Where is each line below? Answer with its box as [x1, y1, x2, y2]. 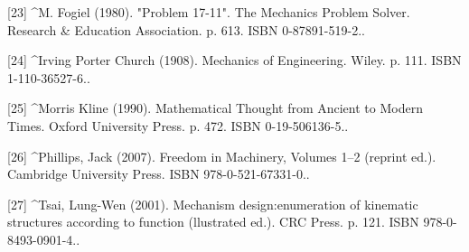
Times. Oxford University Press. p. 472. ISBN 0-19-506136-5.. [7, 116, 349, 135]
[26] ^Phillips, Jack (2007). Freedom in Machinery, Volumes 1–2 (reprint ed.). [7, 146, 436, 165]
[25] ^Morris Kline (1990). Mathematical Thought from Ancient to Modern [7, 98, 423, 117]
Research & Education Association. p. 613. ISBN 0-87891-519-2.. [7, 20, 365, 39]
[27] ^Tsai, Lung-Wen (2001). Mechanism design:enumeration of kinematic [7, 194, 418, 213]
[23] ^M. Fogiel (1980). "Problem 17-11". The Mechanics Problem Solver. [7, 3, 410, 21]
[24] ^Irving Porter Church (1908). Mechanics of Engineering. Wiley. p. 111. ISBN [7, 51, 462, 70]
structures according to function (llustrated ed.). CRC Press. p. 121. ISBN [7, 212, 419, 231]
